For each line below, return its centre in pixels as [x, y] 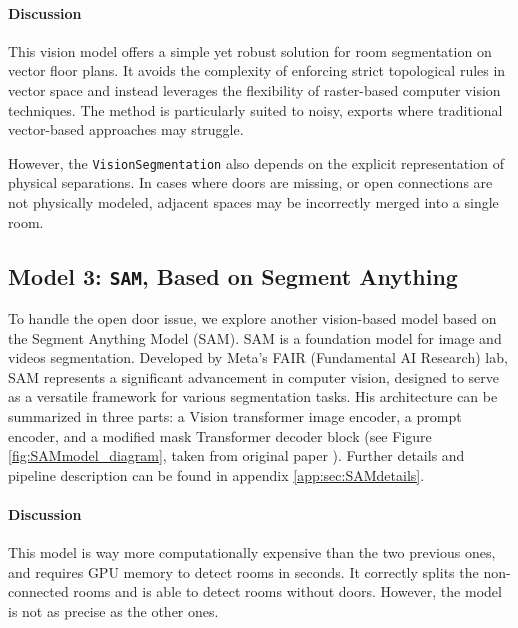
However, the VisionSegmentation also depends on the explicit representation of [256, 162]
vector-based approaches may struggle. [126, 129]
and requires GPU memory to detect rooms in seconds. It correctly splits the [243, 571]
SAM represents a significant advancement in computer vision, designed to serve [253, 376]
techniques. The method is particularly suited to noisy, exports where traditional [255, 109]
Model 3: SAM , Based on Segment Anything [233, 275]
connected [38, 591]
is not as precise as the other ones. [113, 610]
